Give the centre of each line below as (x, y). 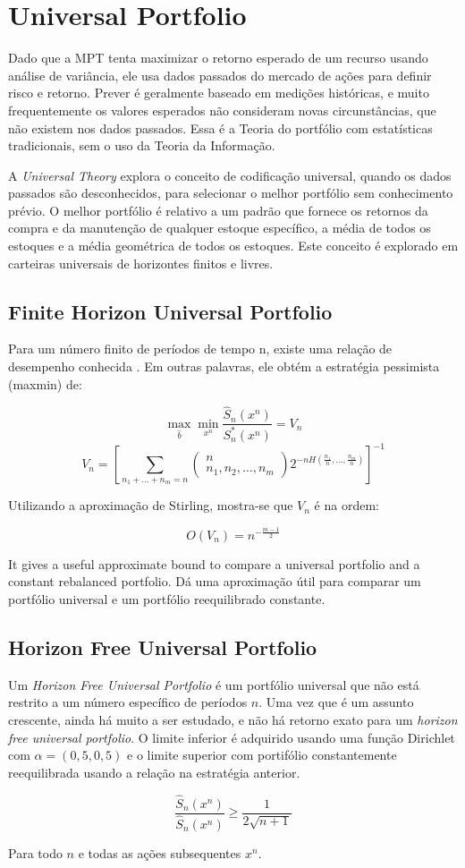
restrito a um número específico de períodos (128, 702)
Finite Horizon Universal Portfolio (170, 311)
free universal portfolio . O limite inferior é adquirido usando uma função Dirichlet (232, 737)
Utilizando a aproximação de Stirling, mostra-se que (151, 505)
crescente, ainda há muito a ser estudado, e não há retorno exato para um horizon (233, 720)
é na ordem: (347, 505)
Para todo (35, 852)
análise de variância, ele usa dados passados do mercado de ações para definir (220, 75)
